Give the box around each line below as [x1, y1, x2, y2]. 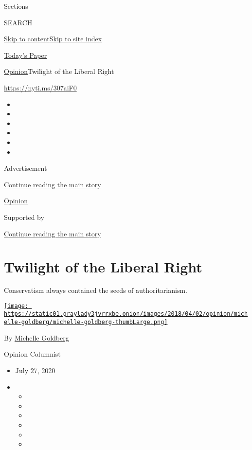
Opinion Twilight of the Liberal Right [4, 66, 114, 76]
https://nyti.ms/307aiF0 [4, 82, 77, 92]
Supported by [4, 212, 44, 222]
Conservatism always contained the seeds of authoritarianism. [4, 285, 188, 295]
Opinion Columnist [4, 349, 61, 359]
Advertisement [4, 163, 47, 173]
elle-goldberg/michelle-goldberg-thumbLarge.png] [4, 319, 168, 326]
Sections [4, 1, 28, 11]
